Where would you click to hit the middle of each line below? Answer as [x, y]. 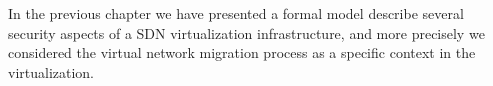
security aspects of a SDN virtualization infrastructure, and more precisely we [246, 32]
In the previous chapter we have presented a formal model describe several [236, 13]
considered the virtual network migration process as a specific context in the [242, 52]
